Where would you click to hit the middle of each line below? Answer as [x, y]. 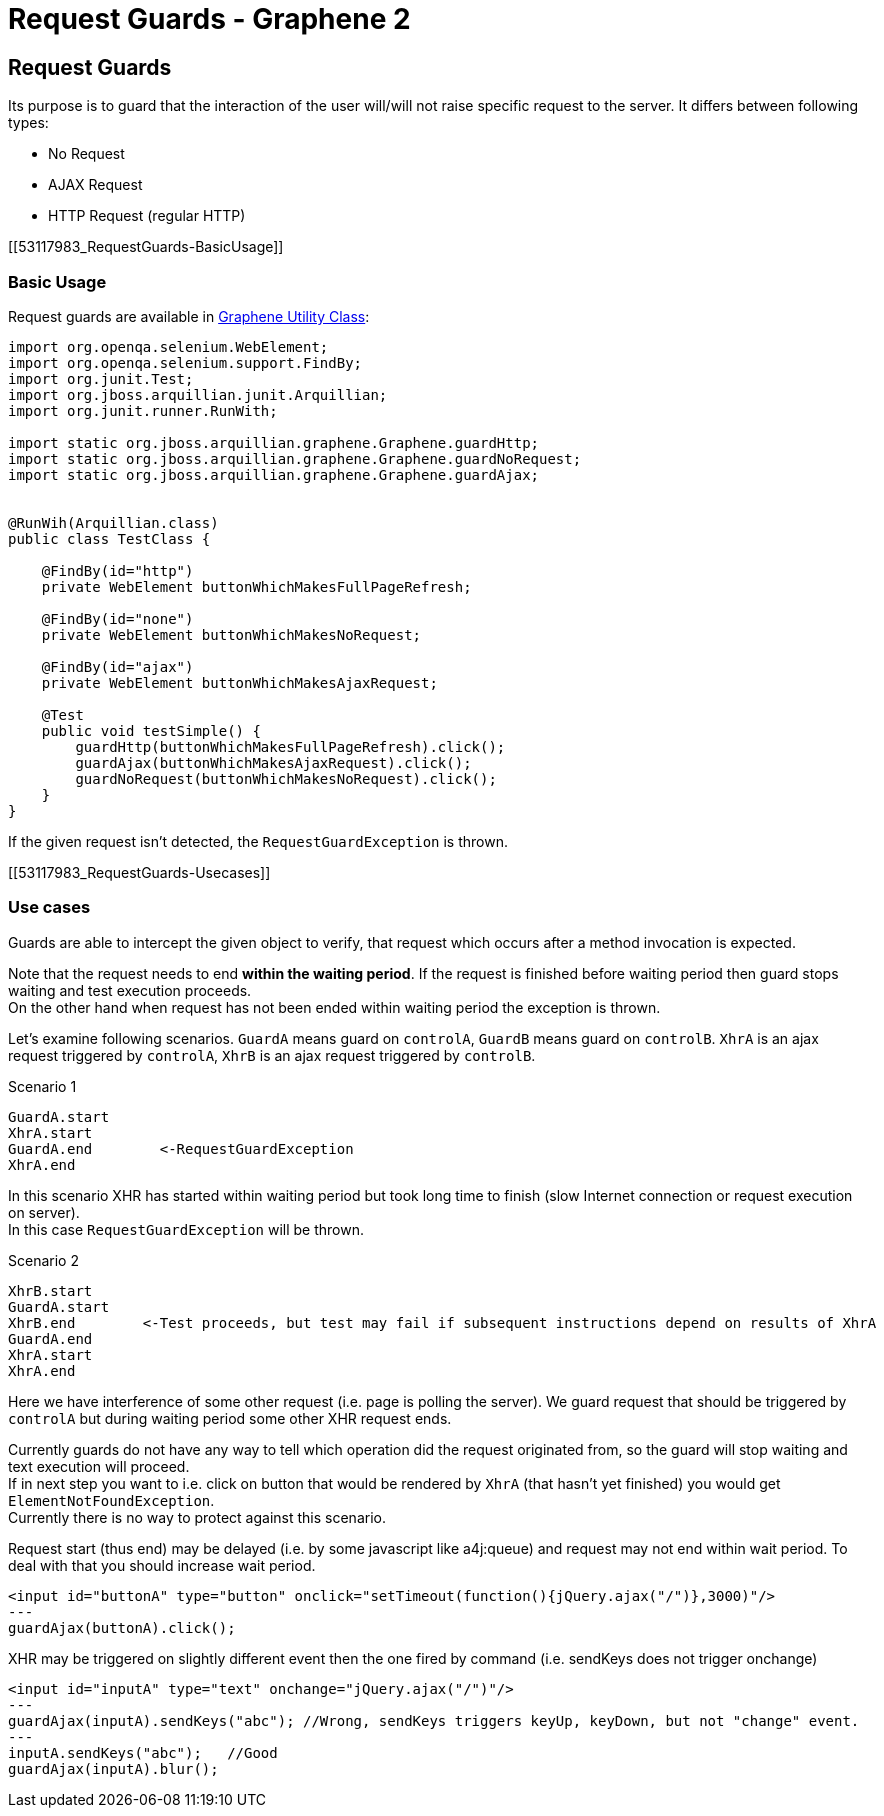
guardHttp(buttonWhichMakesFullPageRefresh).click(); [290, 746]
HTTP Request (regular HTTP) [147, 216]
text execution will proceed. [99, 1466]
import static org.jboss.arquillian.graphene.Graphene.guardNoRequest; [295, 458]
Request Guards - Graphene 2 [209, 19]
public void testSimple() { [151, 730]
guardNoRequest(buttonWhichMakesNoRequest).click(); [286, 778]
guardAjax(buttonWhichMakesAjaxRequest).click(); [273, 762]
